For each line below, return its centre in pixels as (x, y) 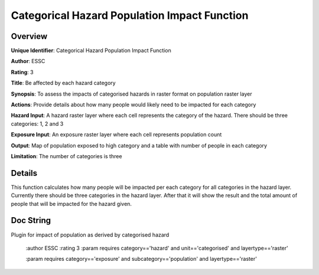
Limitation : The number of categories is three (66, 156)
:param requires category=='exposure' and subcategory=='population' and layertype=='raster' (141, 259)
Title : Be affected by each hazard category (63, 83)
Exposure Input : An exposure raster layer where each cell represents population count (116, 135)
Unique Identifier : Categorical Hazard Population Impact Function (91, 51)
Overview (29, 36)
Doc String (31, 220)
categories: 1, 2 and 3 (37, 123)
